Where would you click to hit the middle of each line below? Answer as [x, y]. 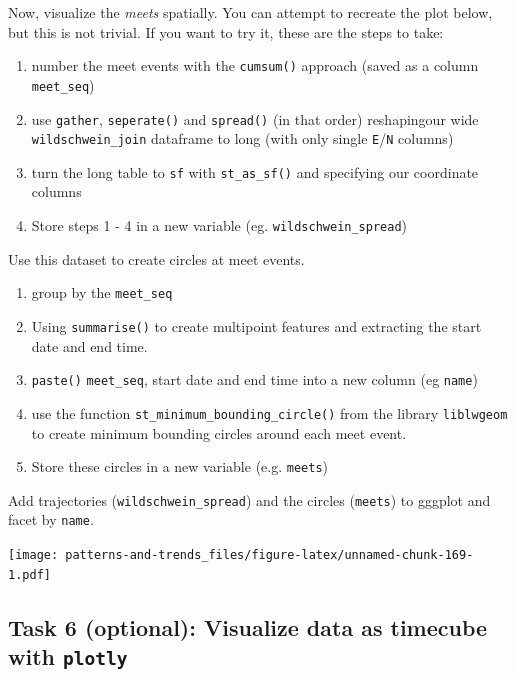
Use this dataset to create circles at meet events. [156, 258]
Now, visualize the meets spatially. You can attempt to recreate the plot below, [250, 12]
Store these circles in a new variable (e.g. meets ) [179, 466]
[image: [33, 555]
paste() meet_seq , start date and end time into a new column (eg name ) [254, 379]
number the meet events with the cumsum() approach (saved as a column [255, 65]
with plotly [68, 656]
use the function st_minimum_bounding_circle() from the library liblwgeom [269, 412]
